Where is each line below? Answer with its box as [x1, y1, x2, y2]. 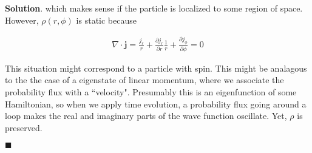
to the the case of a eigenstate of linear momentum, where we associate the [5, 73, 284, 86]
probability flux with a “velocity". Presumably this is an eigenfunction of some [5, 85, 297, 98]
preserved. [5, 121, 42, 134]
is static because [76, 13, 137, 26]
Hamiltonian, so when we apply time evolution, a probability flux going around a [5, 97, 307, 110]
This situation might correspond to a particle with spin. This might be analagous [5, 61, 307, 74]
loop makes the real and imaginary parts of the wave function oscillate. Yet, [5, 109, 287, 122]
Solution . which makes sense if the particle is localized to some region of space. [5, 2, 303, 14]
